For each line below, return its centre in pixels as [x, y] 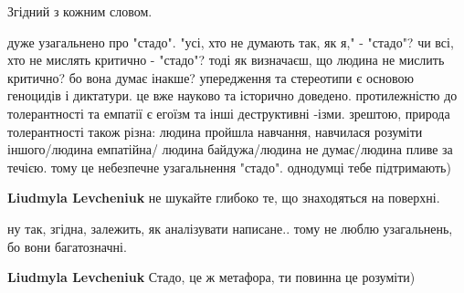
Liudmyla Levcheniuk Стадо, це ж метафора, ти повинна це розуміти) [211, 277]
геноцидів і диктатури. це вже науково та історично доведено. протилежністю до [232, 95]
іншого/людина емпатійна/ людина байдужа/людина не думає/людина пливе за [230, 149]
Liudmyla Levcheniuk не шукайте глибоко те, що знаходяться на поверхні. [224, 198]
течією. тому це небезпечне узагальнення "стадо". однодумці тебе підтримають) [229, 167]
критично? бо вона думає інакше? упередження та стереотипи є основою [211, 77]
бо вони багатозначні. [67, 246]
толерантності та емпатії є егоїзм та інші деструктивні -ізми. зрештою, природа [229, 113]
